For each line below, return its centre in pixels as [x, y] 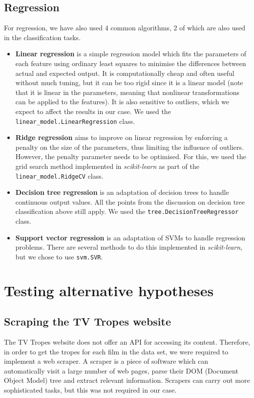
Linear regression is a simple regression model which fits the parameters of [131, 54]
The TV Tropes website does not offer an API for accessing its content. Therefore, [127, 342]
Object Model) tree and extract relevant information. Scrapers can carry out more [127, 380]
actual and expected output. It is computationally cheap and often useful [125, 73]
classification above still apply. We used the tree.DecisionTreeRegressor [127, 211]
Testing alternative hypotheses [109, 290]
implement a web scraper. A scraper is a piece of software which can [106, 361]
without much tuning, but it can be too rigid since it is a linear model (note [129, 82]
